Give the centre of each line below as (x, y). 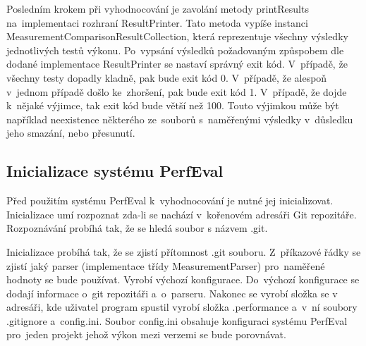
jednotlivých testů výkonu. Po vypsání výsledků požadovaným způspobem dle (175, 50)
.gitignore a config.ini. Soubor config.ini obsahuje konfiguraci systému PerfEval (177, 320)
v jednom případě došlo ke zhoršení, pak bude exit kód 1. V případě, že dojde (177, 91)
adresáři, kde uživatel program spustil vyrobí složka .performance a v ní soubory (182, 307)
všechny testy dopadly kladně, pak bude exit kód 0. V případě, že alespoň (167, 77)
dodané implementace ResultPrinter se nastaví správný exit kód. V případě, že (177, 64)
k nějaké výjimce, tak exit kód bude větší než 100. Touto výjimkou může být (173, 105)
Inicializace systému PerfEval (115, 171)
